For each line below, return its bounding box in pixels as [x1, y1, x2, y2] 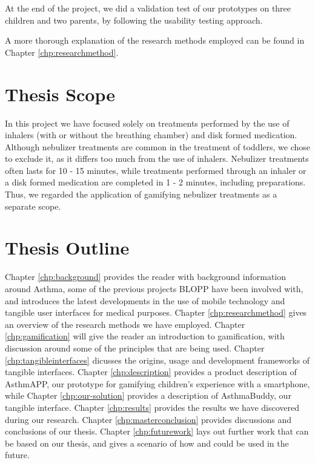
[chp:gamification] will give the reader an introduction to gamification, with [5, 330, 285, 342]
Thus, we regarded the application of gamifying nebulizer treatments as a [5, 188, 277, 201]
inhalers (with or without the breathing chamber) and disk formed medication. [5, 128, 297, 141]
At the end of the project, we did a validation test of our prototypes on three [5, 2, 291, 14]
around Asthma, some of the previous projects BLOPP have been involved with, [5, 282, 303, 295]
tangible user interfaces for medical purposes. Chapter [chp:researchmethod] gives [5, 306, 307, 319]
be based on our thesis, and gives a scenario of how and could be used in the [5, 436, 289, 449]
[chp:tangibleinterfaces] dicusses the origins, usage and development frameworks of [5, 353, 310, 366]
